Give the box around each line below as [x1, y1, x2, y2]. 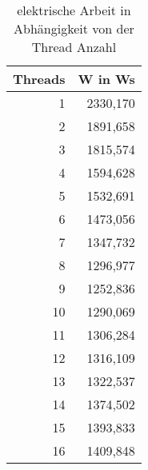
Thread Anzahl [31, 38, 117, 56]
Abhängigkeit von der [14, 19, 134, 38]
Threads [13, 70, 66, 88]
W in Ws [78, 70, 135, 88]
